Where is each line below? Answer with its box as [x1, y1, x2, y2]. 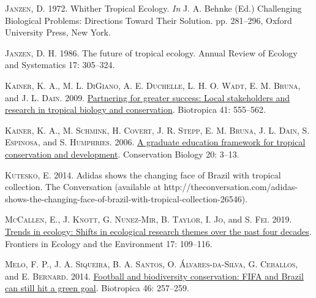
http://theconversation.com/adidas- [164, 180, 298, 193]
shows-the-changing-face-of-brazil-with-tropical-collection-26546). [5, 192, 248, 205]
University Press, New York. [5, 26, 111, 39]
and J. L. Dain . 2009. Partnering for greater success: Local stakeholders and [5, 91, 290, 104]
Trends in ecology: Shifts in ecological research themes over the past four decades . [5, 224, 312, 237]
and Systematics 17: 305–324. [5, 58, 115, 71]
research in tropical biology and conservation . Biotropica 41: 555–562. [5, 103, 266, 116]
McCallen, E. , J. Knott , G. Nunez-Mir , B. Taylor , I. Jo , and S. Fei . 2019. [5, 213, 292, 226]
